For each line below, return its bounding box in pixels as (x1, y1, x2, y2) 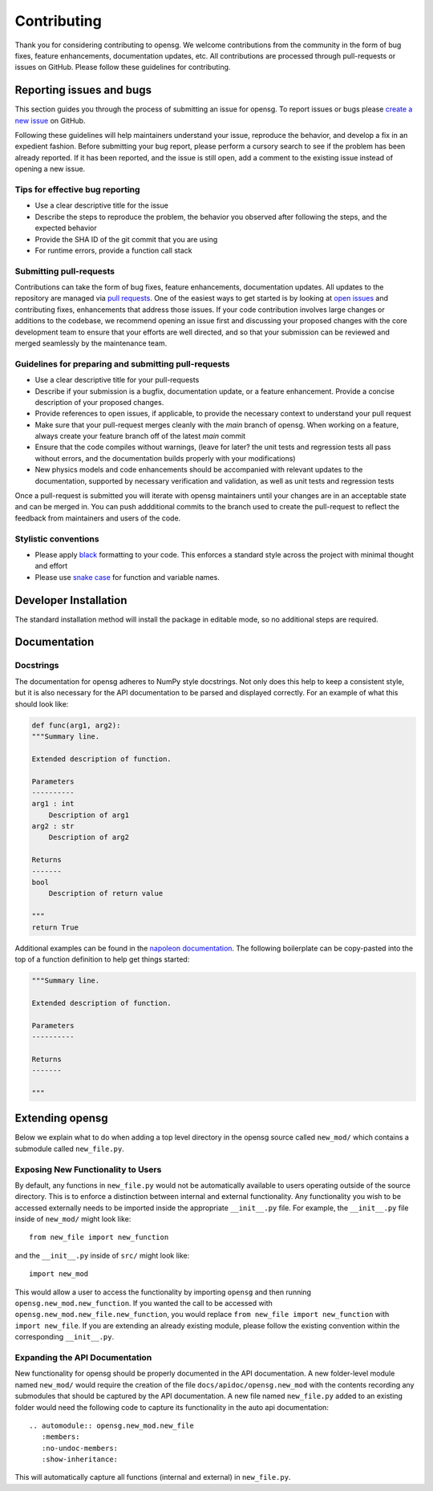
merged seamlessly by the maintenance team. (14, 338, 168, 348)
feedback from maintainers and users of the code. (14, 513, 181, 523)
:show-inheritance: (41, 1455, 119, 1464)
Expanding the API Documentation (14, 1351, 152, 1363)
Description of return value (48, 889, 164, 898)
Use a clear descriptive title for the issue (34, 201, 168, 210)
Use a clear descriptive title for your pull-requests (34, 375, 200, 385)
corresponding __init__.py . (14, 1332, 115, 1342)
